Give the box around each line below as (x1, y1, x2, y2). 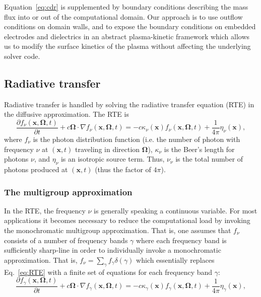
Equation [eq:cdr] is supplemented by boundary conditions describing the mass (4, 2, 248, 12)
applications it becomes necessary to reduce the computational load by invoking (4, 215, 250, 226)
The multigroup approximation (4, 185, 133, 198)
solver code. (4, 50, 40, 61)
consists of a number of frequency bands (4, 235, 128, 245)
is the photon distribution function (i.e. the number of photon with (33, 134, 240, 144)
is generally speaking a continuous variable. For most (94, 205, 257, 215)
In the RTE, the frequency (4, 205, 86, 215)
